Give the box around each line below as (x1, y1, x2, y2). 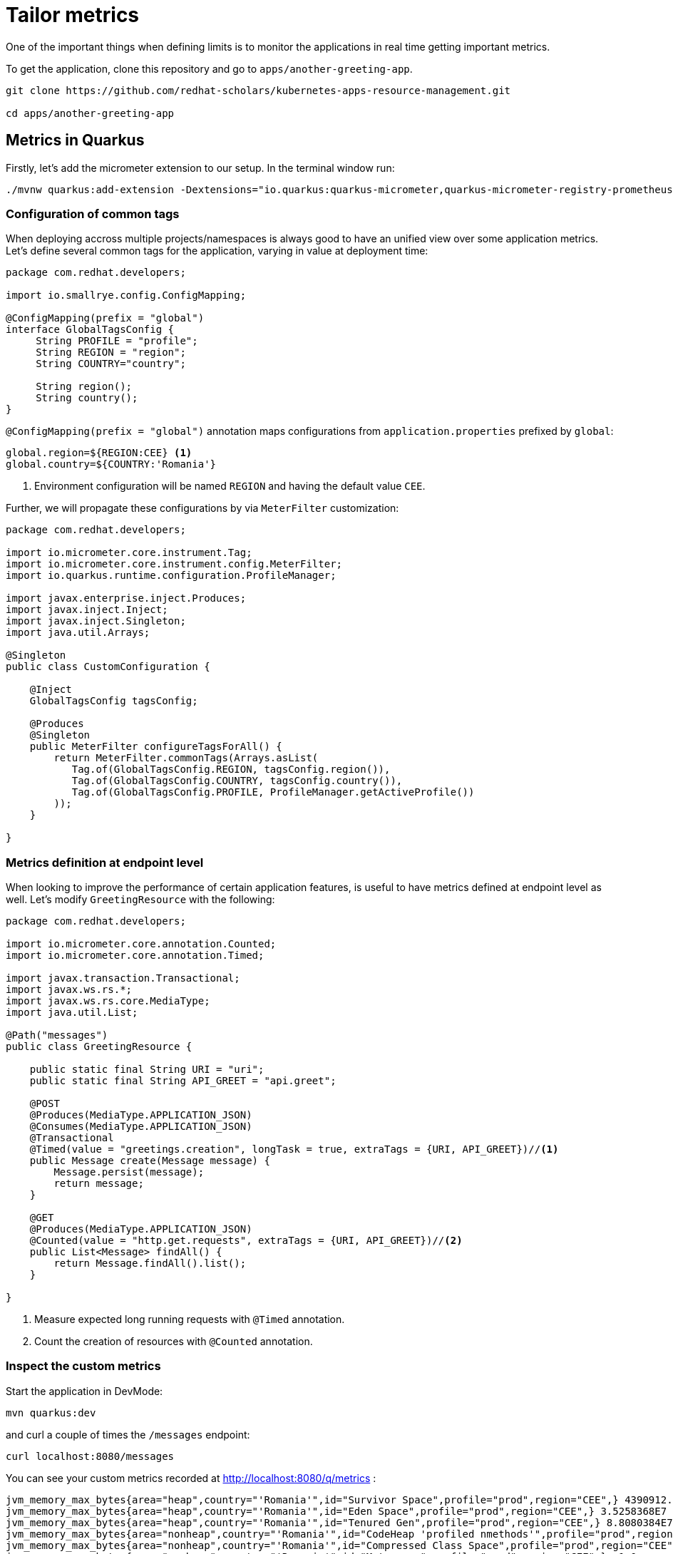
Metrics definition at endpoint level (6, 855, 204, 870)
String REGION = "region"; (36, 346, 186, 359)
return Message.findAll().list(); (53, 1257, 247, 1270)
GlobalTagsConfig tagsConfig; (29, 695, 198, 707)
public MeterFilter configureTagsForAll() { (29, 741, 282, 753)
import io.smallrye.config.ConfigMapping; (6, 289, 247, 302)
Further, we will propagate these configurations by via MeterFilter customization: (6, 502, 399, 515)
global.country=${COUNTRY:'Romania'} (6, 458, 217, 470)
